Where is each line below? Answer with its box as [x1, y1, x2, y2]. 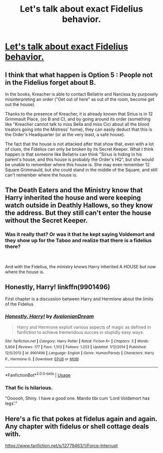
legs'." [5, 401, 17, 406]
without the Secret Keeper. [5, 216, 88, 225]
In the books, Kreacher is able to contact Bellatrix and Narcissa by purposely [5, 91, 158, 97]
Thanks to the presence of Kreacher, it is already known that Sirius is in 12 [5, 111, 153, 117]
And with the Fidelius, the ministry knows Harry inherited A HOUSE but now [5, 263, 156, 269]
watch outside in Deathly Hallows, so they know [5, 201, 153, 209]
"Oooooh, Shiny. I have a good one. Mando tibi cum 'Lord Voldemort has [5, 395, 150, 401]
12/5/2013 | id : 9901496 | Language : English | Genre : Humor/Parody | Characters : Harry [5, 351, 154, 356]
